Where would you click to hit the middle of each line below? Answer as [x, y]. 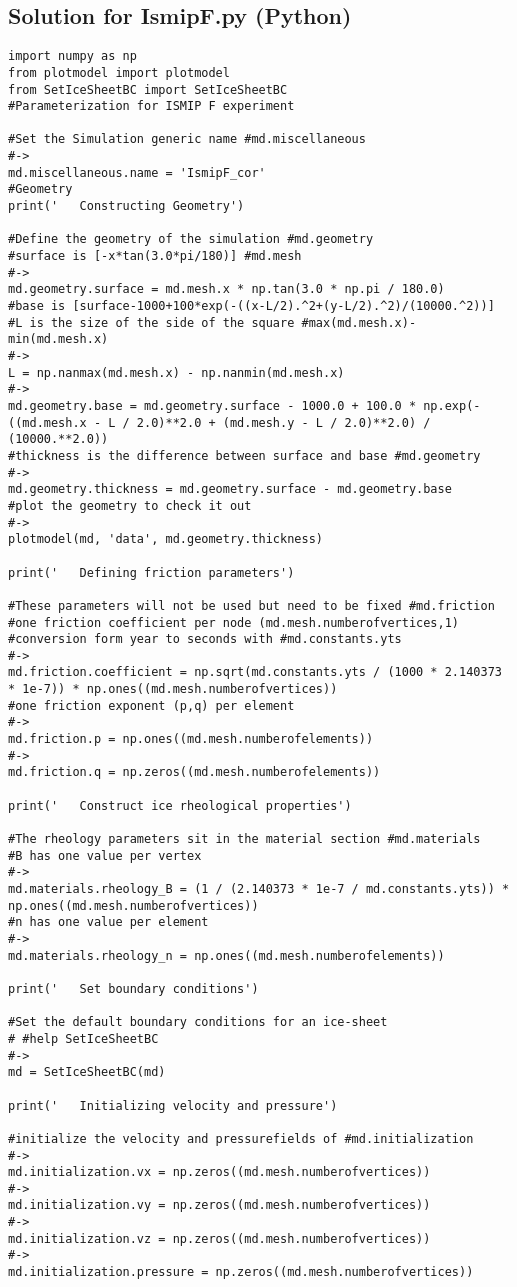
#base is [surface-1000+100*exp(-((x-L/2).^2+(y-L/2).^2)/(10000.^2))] [251, 306]
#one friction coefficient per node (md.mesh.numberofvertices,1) [234, 622]
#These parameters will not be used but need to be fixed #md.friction [251, 605]
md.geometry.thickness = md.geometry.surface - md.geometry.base [230, 489]
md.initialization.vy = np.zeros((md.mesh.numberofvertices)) [219, 1205]
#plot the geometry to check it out [130, 505]
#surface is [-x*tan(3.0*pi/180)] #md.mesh [155, 256]
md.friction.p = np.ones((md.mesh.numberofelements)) [191, 739]
